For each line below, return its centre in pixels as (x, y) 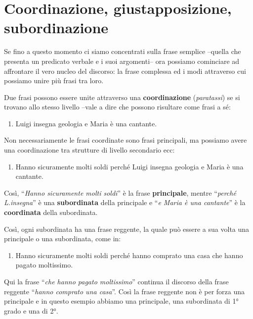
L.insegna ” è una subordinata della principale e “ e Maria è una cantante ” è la (125, 202)
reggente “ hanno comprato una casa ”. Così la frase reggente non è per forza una (125, 291)
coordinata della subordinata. (51, 212)
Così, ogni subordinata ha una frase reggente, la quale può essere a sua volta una (127, 229)
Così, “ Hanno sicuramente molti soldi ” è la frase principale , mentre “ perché (120, 192)
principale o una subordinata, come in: (63, 239)
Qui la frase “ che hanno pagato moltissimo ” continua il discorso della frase (116, 281)
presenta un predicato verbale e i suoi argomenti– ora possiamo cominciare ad (122, 61)
